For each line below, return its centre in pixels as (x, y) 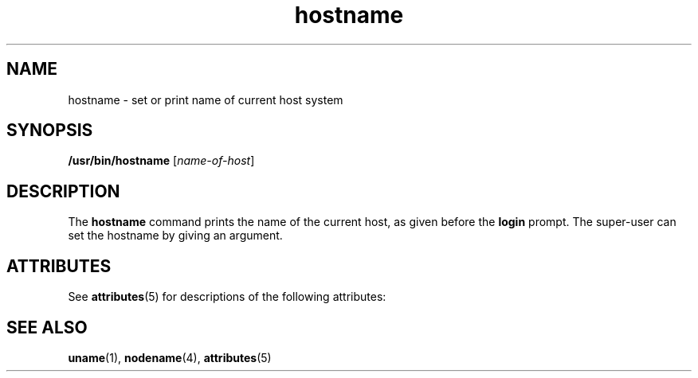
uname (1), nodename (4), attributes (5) (170, 357)
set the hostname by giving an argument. (175, 236)
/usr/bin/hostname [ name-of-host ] (161, 161)
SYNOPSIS (50, 131)
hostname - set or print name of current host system (206, 99)
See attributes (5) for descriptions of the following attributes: (227, 297)
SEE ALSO (47, 327)
